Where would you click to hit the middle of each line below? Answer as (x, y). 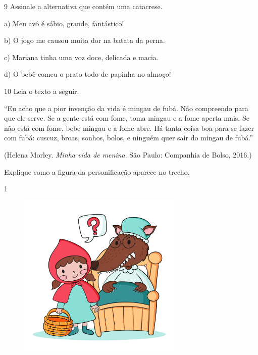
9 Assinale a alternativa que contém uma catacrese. (83, 6)
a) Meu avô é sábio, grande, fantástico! (64, 23)
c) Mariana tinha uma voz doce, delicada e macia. (81, 57)
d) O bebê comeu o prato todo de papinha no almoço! (88, 74)
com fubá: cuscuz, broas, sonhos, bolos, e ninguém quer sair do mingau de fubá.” (128, 138)
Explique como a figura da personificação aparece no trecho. (97, 171)
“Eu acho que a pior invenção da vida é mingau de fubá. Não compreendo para (126, 108)
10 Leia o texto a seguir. (42, 91)
